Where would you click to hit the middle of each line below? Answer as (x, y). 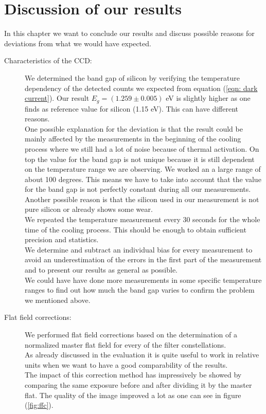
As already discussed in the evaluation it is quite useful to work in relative (142, 355)
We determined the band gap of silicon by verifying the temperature (132, 77)
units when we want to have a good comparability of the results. (126, 364)
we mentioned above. (58, 300)
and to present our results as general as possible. (101, 270)
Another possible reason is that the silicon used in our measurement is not (142, 199)
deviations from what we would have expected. (78, 43)
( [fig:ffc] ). (39, 405)
